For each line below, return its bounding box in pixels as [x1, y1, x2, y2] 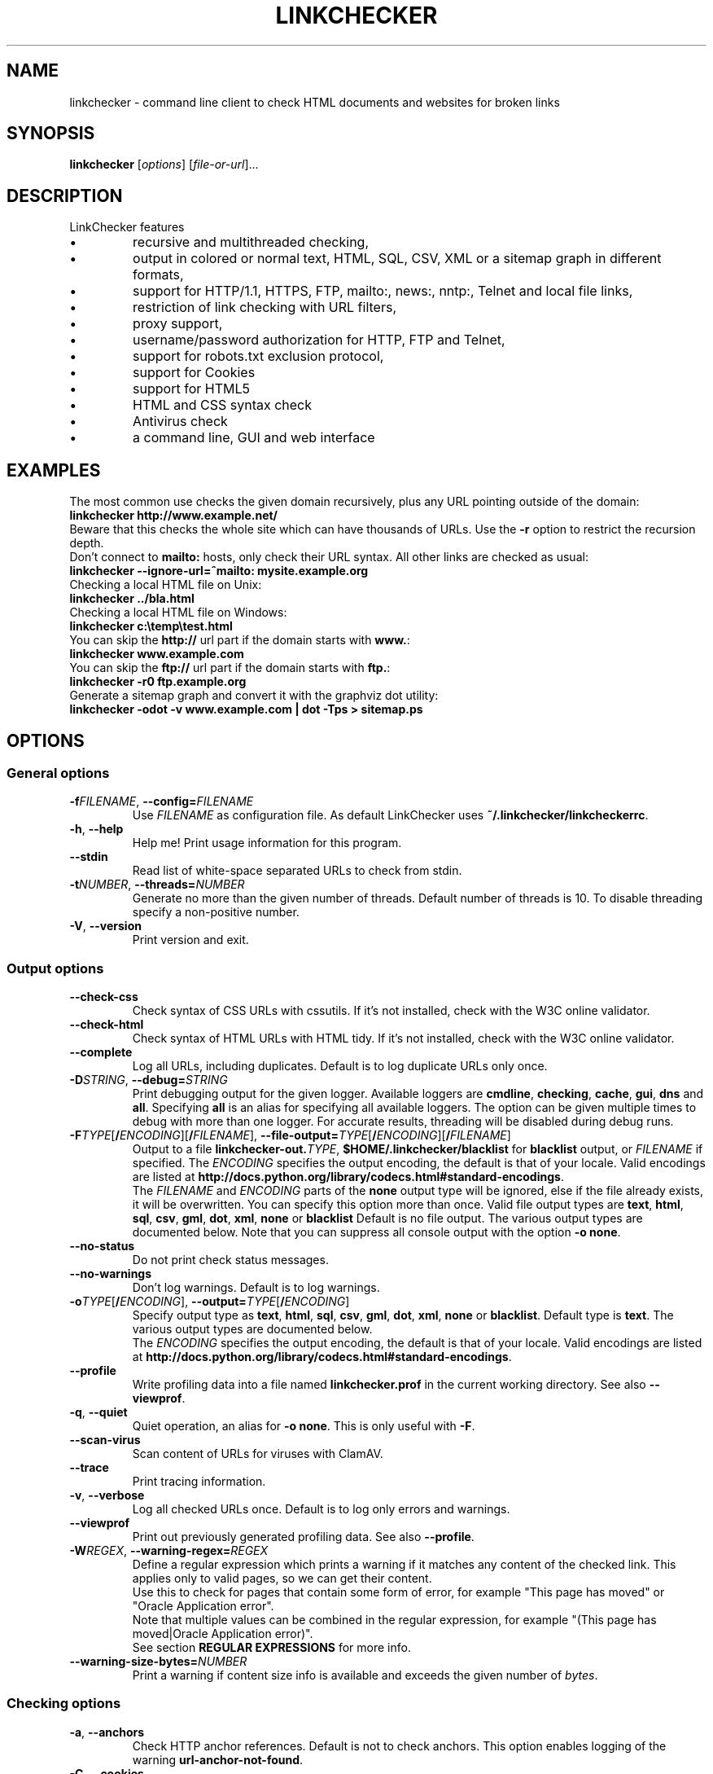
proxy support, [133, 315, 223, 332]
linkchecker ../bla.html [69, 591, 195, 606]
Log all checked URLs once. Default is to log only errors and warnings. [132, 1502, 510, 1517]
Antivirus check [133, 413, 228, 430]
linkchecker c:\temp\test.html [69, 619, 233, 634]
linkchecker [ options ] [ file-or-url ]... [69, 157, 259, 172]
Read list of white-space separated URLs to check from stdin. [132, 863, 462, 878]
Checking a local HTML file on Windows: [69, 605, 287, 620]
